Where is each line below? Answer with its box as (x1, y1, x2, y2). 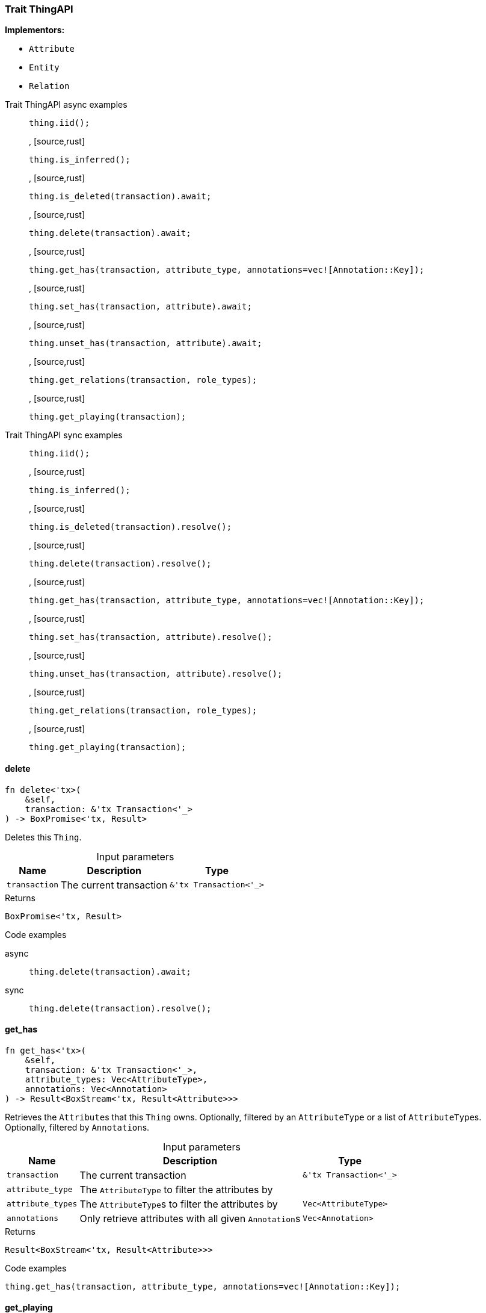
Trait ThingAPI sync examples (5, 430, 123, 441)
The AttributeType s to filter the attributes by (79, 1197, 278, 1210)
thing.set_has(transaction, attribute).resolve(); (29, 632, 272, 642)
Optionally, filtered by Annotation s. (5, 1122, 150, 1132)
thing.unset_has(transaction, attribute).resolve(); (29, 669, 283, 679)
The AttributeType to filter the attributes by (79, 1183, 273, 1196)
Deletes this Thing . (5, 831, 82, 842)
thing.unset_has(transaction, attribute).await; (29, 338, 262, 349)
